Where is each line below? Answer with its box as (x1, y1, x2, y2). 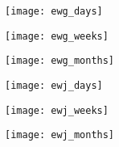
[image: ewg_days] (5, 6, 103, 17)
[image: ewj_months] (5, 129, 115, 141)
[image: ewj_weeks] (5, 104, 109, 116)
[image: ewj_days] (5, 79, 103, 91)
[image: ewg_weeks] (5, 30, 109, 42)
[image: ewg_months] (5, 55, 115, 67)
